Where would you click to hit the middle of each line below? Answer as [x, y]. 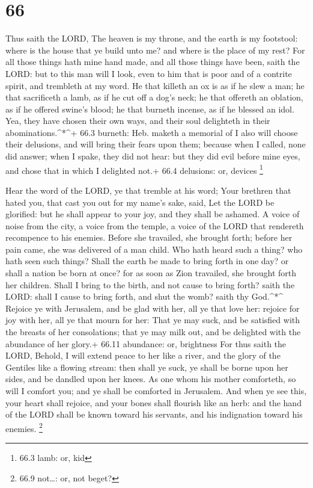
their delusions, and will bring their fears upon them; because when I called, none [156, 144]
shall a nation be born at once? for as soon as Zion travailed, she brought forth [151, 273]
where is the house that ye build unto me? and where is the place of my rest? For [155, 50]
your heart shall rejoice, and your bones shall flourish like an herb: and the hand [153, 402]
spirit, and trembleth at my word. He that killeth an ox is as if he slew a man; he [155, 85]
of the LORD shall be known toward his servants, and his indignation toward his [154, 414]
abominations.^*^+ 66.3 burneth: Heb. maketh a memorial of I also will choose [152, 132]
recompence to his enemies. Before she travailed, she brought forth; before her [149, 237]
